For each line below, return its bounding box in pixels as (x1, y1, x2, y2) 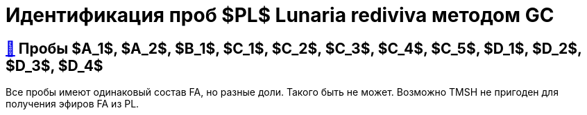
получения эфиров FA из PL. (6, 98, 139, 110)
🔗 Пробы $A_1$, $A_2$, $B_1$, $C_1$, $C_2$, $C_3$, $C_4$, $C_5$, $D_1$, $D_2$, (6, 39, 582, 57)
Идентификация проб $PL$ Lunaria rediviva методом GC (6, 3, 554, 27)
